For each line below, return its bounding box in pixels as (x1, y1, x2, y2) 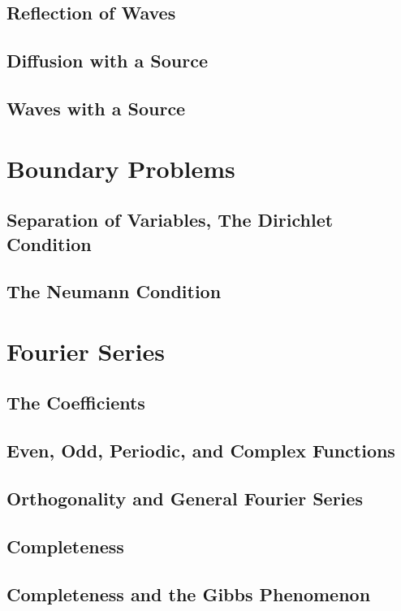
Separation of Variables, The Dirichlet (6, 207, 334, 232)
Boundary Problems (6, 151, 235, 184)
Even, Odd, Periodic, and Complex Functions (6, 438, 395, 463)
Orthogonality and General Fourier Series (6, 486, 363, 510)
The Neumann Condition (6, 279, 222, 304)
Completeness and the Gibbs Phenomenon (6, 581, 371, 606)
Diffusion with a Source (6, 48, 208, 73)
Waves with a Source (6, 95, 186, 120)
